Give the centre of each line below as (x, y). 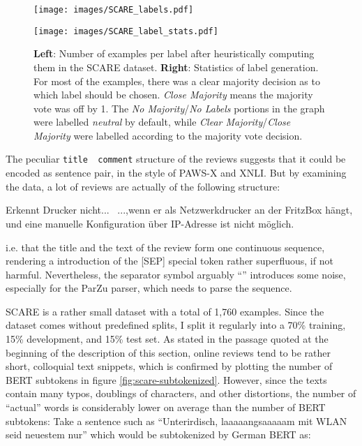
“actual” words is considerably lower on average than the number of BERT (166, 407)
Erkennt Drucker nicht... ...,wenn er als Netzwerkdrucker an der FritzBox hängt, (179, 210)
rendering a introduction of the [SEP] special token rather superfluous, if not (169, 261)
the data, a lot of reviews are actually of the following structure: (143, 186)
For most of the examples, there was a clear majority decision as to (177, 81)
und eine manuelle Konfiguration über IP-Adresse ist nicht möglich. (150, 223)
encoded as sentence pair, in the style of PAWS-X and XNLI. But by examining (176, 173)
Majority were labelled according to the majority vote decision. (168, 135)
